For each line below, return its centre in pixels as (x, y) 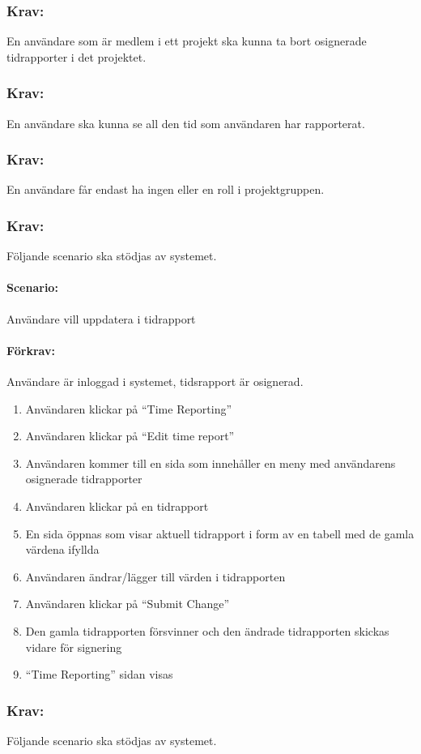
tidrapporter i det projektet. (77, 56)
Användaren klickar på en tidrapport (117, 506)
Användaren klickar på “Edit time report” (130, 436)
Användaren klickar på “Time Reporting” (129, 408)
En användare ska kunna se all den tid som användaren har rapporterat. (186, 123)
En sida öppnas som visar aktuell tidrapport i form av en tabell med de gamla (220, 533)
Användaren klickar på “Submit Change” (128, 604)
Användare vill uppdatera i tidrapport (101, 318)
